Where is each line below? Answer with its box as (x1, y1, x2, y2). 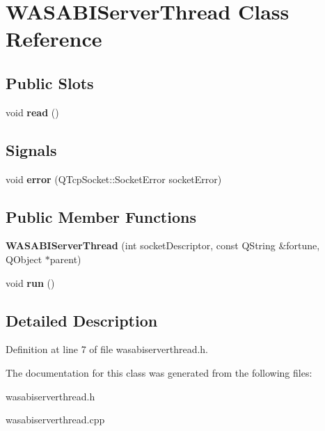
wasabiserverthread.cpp (6, 412, 105, 427)
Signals (6, 139, 57, 160)
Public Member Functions (6, 205, 196, 227)
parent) (49, 251, 81, 266)
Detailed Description (6, 309, 158, 331)
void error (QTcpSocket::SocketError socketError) (6, 171, 222, 186)
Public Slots (6, 72, 94, 93)
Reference (6, 24, 102, 53)
